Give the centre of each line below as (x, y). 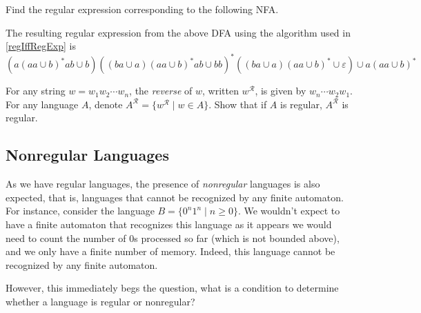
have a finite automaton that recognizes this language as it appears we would (169, 224)
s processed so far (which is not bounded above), (237, 238)
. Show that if (238, 104)
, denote (106, 104)
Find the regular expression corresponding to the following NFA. (142, 9)
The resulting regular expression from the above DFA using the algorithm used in (178, 32)
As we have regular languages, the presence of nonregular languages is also (163, 184)
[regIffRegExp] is (41, 46)
